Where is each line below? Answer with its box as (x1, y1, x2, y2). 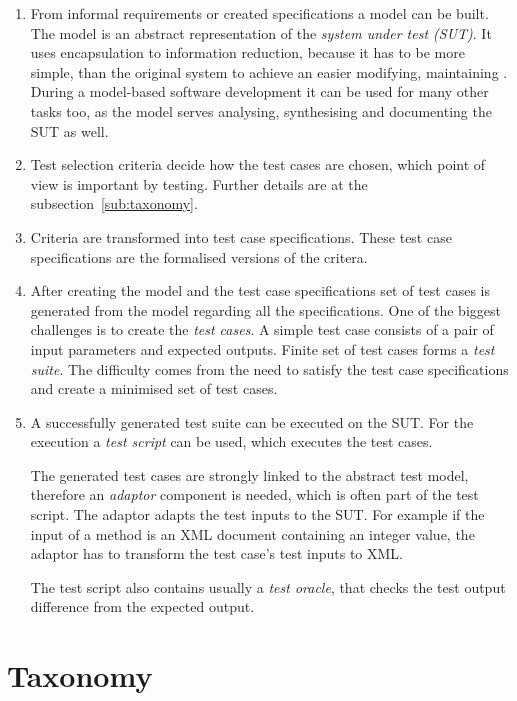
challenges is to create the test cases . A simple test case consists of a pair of (30, 319, 494, 340)
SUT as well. (30, 120, 109, 141)
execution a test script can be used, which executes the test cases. (30, 431, 433, 452)
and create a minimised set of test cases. (30, 378, 278, 399)
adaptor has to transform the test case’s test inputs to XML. (30, 543, 404, 564)
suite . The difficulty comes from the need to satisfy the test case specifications (30, 358, 509, 379)
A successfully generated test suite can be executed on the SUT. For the (30, 411, 474, 432)
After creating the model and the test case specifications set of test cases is (30, 280, 490, 301)
